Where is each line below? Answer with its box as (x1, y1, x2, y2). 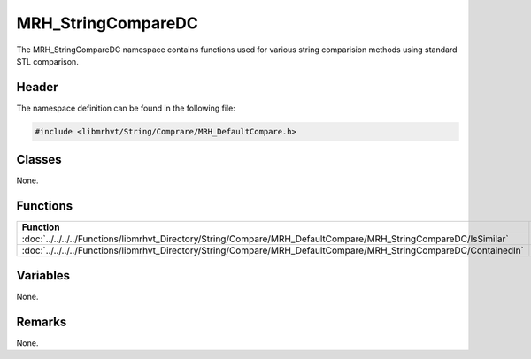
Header (16, 80, 58, 95)
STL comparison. (16, 56, 79, 66)
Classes (16, 152, 62, 167)
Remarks (16, 314, 67, 329)
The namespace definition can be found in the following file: (16, 103, 236, 113)
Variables (16, 268, 71, 283)
